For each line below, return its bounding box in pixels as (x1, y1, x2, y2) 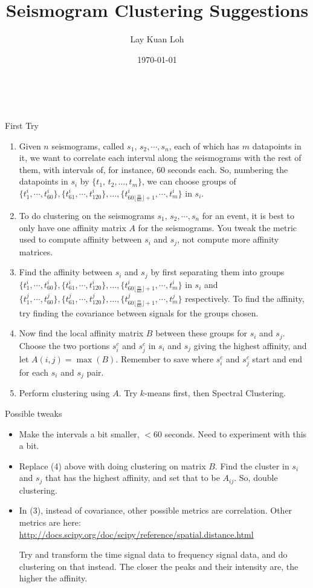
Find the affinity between (19, 266, 112, 278)
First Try (5, 119, 39, 131)
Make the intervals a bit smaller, (19, 427, 140, 440)
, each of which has (169, 139, 240, 152)
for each (19, 365, 49, 378)
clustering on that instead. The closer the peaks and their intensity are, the (19, 560, 298, 572)
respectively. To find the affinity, (185, 292, 305, 304)
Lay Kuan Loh (130, 33, 184, 45)
